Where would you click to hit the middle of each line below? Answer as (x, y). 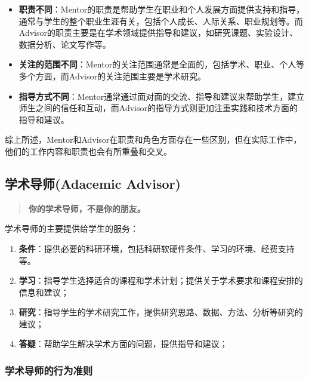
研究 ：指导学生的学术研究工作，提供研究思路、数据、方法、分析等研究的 (161, 312)
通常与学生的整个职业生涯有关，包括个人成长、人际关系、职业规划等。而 (161, 21)
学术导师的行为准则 (49, 370)
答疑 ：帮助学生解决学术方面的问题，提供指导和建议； (123, 344)
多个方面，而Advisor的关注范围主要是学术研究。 (112, 76)
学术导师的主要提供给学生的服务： (72, 228)
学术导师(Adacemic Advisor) (93, 183)
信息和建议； (44, 292)
